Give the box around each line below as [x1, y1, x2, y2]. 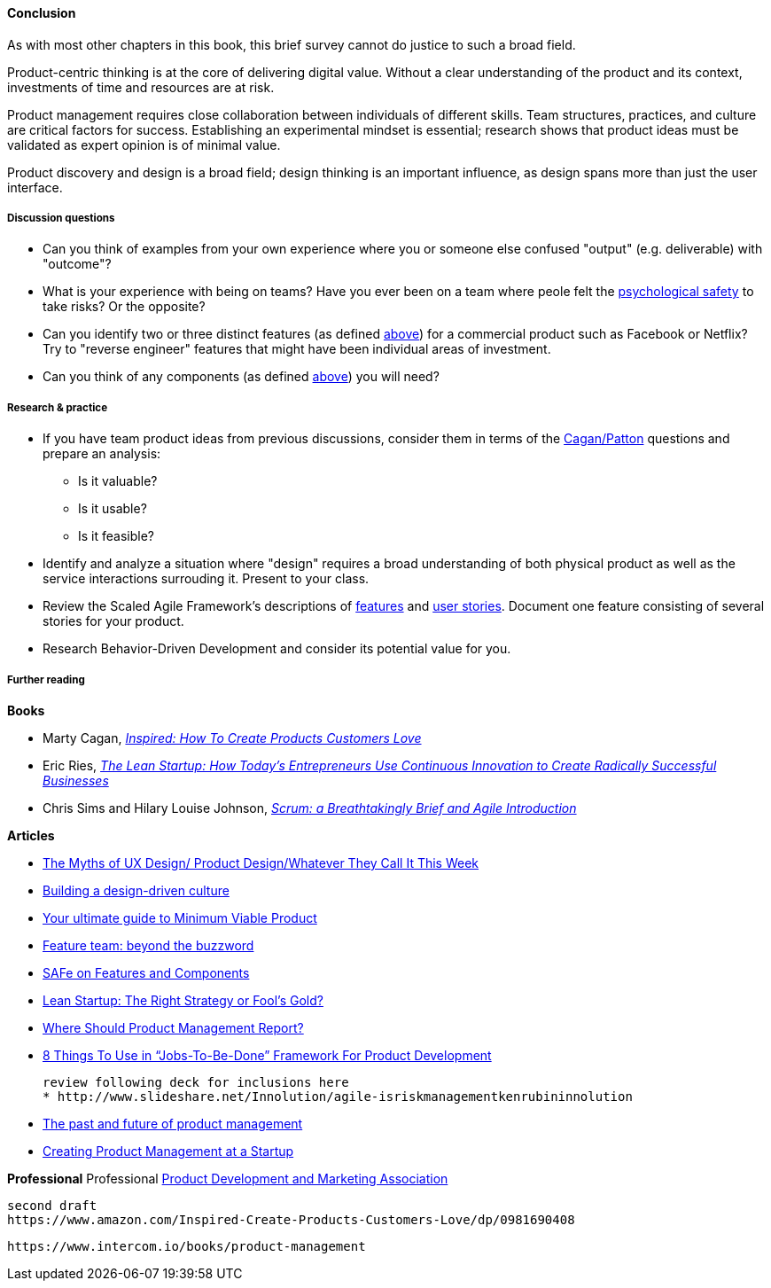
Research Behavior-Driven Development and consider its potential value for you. [43, 641, 511, 657]
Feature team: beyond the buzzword [43, 937, 254, 953]
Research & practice [7, 401, 108, 414]
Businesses [43, 772, 109, 788]
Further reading [7, 673, 85, 686]
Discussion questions [7, 212, 115, 224]
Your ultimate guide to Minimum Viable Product [43, 909, 317, 925]
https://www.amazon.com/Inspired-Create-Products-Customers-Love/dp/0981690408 [7, 1212, 575, 1227]
